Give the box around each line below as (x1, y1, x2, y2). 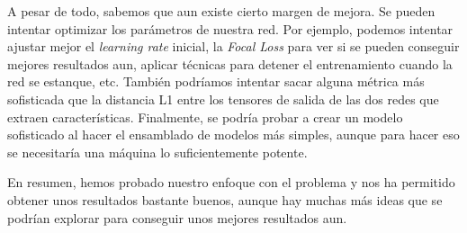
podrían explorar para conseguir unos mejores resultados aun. (7, 208, 347, 227)
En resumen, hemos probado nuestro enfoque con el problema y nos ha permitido (7, 173, 455, 192)
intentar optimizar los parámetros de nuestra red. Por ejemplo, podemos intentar (7, 19, 454, 38)
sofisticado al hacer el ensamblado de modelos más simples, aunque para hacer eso (7, 125, 460, 144)
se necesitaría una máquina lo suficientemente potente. (7, 142, 308, 161)
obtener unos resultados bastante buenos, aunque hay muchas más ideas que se (7, 190, 443, 209)
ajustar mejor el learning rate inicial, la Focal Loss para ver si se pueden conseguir (7, 37, 460, 56)
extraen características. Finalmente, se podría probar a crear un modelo (7, 107, 403, 126)
